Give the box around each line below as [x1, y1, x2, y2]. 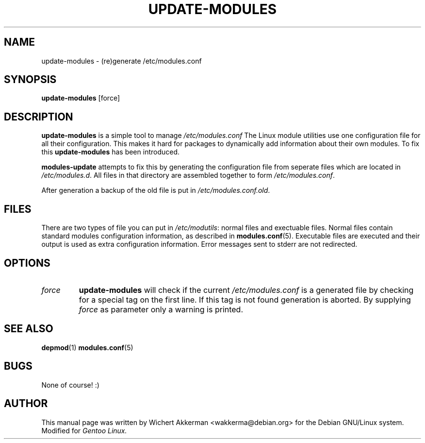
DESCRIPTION [4, 110, 73, 123]
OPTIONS [4, 256, 50, 269]
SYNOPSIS [4, 73, 57, 86]
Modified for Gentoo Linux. [41, 426, 127, 435]
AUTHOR [4, 397, 48, 410]
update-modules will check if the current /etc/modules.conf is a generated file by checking [79, 285, 414, 295]
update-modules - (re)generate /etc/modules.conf [41, 56, 202, 65]
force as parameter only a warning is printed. [79, 304, 244, 314]
